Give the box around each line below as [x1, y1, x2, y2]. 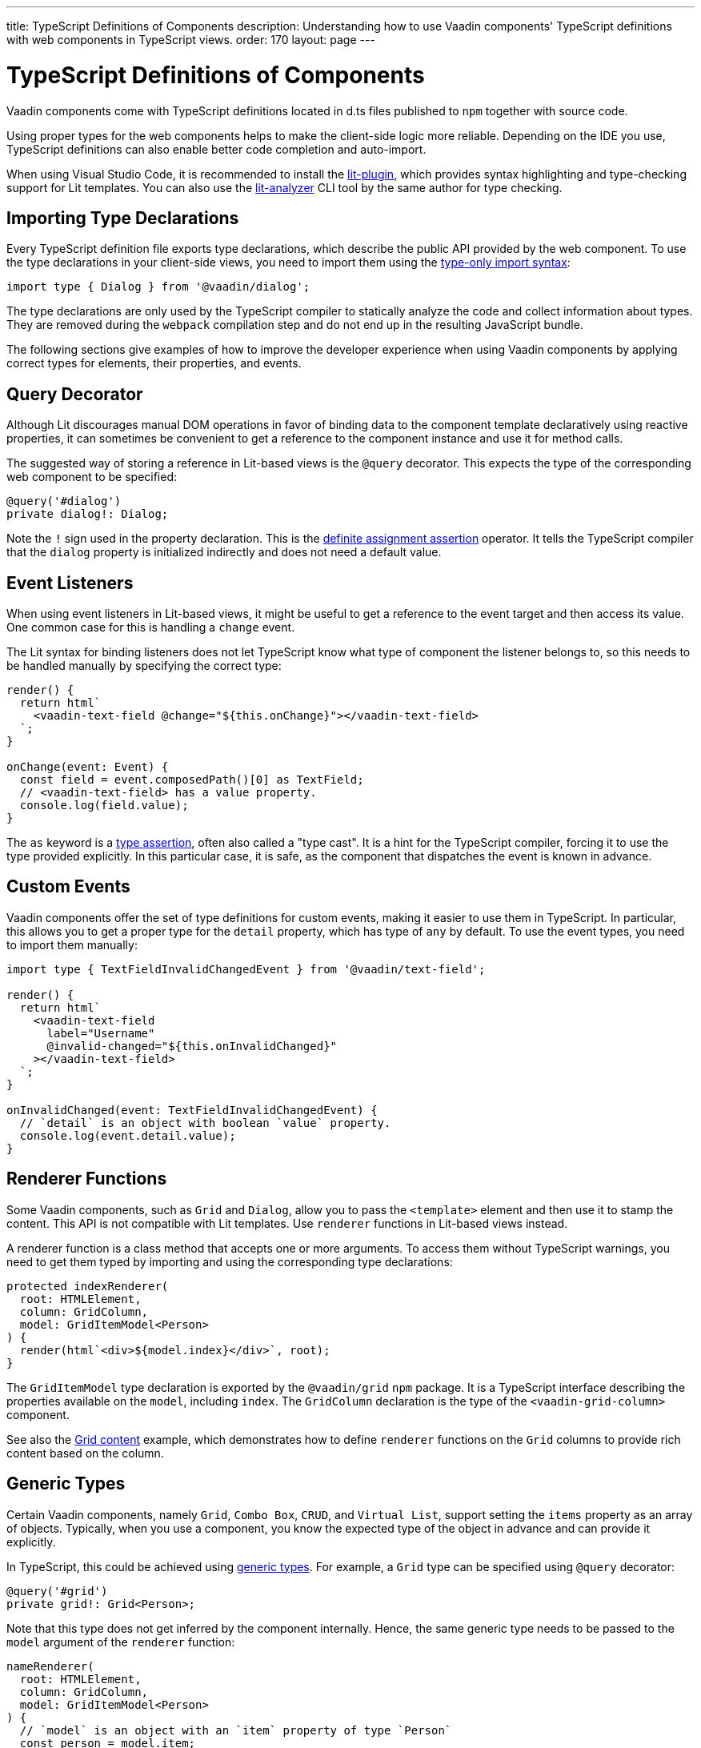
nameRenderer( [6, 1659, 94, 1673]
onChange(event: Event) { [6, 760, 169, 774]
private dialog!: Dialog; [6, 507, 169, 521]
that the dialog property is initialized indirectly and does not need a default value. [6, 545, 442, 559]
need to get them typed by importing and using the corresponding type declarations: [6, 1254, 453, 1269]
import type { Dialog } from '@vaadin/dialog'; [6, 280, 310, 294]
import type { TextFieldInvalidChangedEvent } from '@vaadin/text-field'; [6, 962, 486, 976]
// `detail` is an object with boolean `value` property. [19, 1116, 391, 1129]
